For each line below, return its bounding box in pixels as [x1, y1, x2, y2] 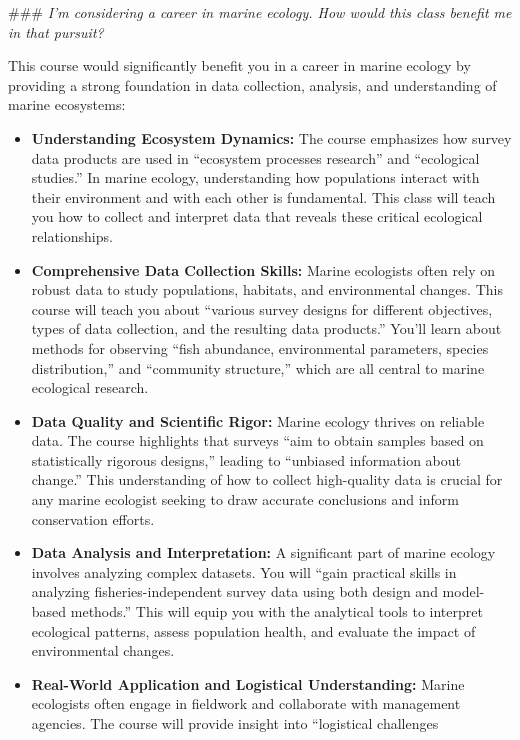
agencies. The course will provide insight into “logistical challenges [31, 713, 439, 733]
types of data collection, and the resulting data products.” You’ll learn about [31, 318, 502, 339]
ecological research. [31, 377, 149, 398]
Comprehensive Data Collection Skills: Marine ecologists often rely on [31, 259, 495, 280]
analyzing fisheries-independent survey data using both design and [31, 581, 438, 602]
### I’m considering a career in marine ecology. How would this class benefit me [8, 2, 512, 22]
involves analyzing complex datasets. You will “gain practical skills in [31, 561, 457, 582]
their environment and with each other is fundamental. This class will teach [31, 186, 496, 207]
